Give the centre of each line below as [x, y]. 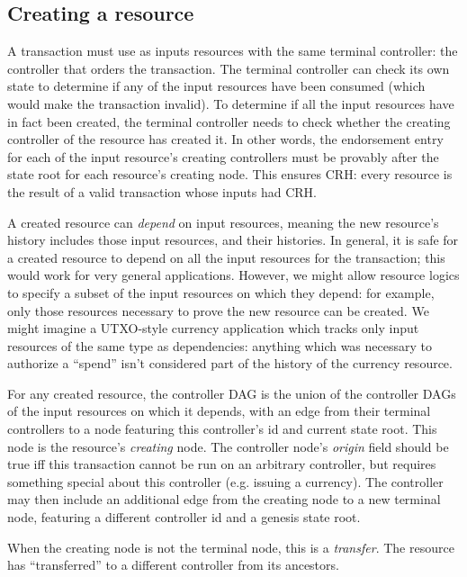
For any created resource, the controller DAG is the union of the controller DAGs [232, 393]
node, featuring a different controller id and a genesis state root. [184, 517]
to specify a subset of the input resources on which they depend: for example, [221, 292]
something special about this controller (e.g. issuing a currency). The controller [225, 481]
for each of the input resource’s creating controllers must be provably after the [223, 156]
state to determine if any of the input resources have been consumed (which [216, 86]
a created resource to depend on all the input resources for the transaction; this [226, 257]
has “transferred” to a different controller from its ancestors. [173, 565]
